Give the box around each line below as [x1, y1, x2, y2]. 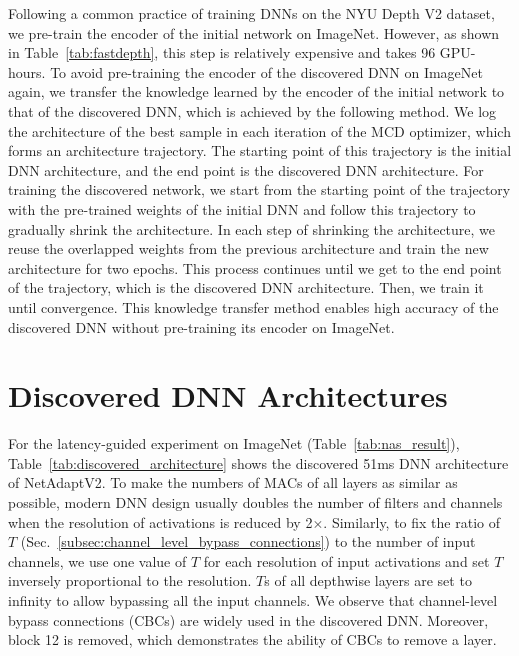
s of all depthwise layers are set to [264, 570, 472, 591]
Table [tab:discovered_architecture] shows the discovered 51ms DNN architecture [8, 452, 509, 473]
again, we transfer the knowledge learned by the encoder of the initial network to [8, 81, 505, 102]
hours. [8, 61, 46, 82]
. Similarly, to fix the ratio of [323, 511, 500, 532]
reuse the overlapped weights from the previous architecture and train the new [8, 238, 489, 259]
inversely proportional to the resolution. [8, 570, 252, 591]
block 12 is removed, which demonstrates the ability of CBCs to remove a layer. [8, 629, 497, 650]
